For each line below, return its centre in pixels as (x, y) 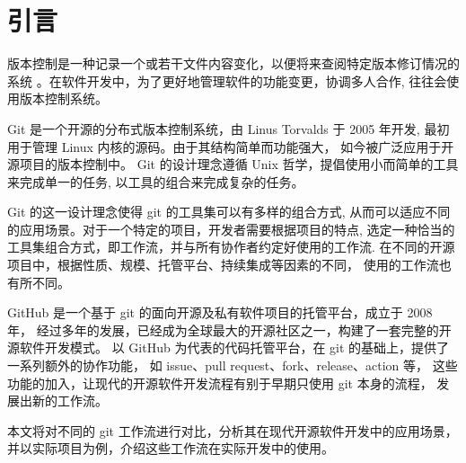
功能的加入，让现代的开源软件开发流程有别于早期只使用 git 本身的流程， (220, 383)
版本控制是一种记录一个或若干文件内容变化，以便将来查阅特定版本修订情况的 (233, 63)
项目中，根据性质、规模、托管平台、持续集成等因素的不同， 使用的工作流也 (229, 265)
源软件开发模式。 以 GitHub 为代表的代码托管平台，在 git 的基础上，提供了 (229, 347)
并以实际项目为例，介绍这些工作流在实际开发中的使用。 (171, 448)
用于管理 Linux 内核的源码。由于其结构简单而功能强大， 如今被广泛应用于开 (231, 146)
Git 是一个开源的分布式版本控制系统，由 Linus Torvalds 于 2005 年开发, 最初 (229, 128)
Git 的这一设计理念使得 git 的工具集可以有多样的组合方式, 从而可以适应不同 (229, 212)
